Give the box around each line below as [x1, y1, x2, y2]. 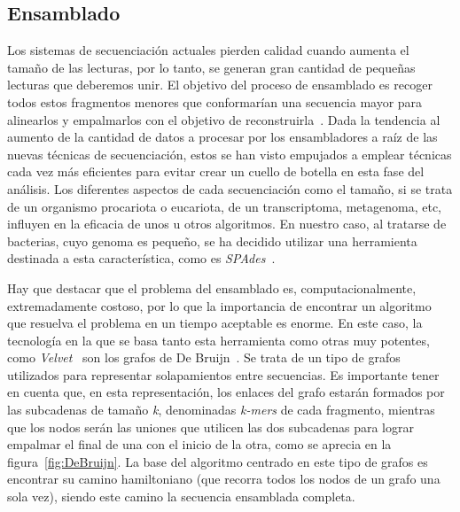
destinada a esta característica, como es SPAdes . [7, 249, 276, 268]
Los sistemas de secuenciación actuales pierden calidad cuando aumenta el [7, 41, 409, 59]
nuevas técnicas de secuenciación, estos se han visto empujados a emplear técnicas [7, 144, 452, 163]
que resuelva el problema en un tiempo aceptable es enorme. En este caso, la [7, 314, 423, 332]
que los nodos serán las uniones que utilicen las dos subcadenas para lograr [7, 417, 414, 436]
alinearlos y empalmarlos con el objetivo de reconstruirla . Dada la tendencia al [7, 110, 441, 128]
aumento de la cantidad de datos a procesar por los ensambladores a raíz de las [7, 128, 438, 146]
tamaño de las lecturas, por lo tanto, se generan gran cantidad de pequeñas [7, 58, 416, 76]
